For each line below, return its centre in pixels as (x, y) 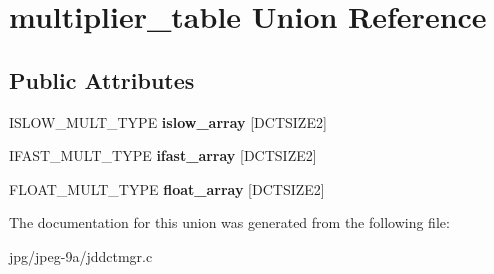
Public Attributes (102, 79)
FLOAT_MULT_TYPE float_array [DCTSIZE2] (167, 188)
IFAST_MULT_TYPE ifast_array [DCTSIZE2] (163, 155)
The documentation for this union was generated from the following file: (229, 222)
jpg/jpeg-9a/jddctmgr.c (81, 255)
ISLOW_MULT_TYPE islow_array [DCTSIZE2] (168, 121)
